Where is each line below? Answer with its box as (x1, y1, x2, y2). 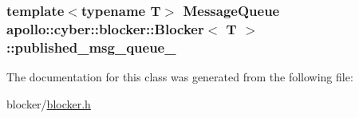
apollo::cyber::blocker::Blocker (6, 18, 204, 38)
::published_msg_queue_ (6, 37, 176, 57)
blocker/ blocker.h (6, 95, 91, 112)
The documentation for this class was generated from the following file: (6, 69, 353, 85)
